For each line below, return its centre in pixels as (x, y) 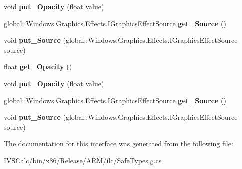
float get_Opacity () (38, 67)
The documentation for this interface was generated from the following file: (119, 143)
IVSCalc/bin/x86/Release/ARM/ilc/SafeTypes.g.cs (83, 160)
